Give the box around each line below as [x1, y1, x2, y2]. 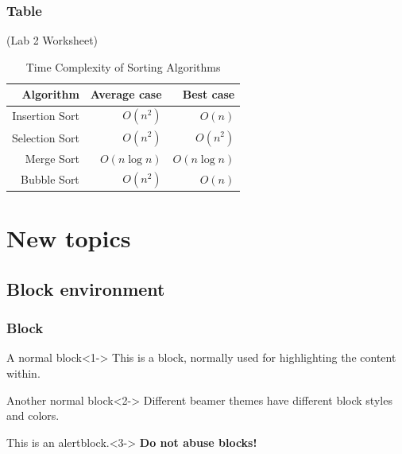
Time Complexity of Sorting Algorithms [25, 58, 221, 75]
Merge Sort [25, 149, 79, 166]
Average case [90, 86, 162, 103]
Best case [182, 86, 235, 103]
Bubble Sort [21, 170, 79, 187]
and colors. [6, 407, 60, 424]
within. [6, 365, 41, 382]
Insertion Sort [12, 107, 79, 124]
